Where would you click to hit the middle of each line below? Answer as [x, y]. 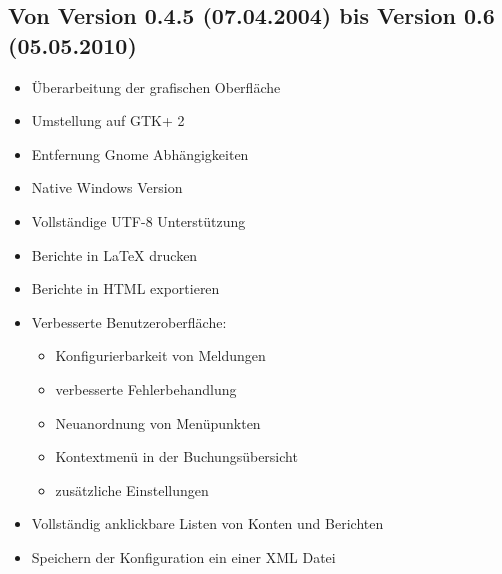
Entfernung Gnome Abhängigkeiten [140, 153]
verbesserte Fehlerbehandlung [146, 388]
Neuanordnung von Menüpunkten [158, 422]
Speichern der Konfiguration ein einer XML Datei [183, 556]
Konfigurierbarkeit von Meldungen [160, 355]
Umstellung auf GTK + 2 [108, 120]
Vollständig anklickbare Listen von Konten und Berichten [207, 523]
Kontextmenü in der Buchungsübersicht [176, 456]
